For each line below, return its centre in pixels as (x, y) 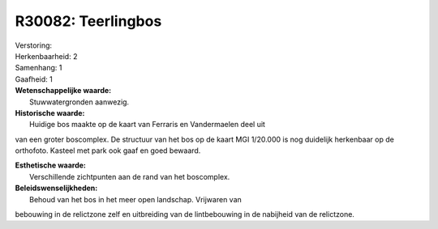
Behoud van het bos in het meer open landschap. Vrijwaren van (136, 199)
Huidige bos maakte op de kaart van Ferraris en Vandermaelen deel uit (147, 125)
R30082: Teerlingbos (88, 21)
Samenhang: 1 (39, 68)
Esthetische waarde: (51, 165)
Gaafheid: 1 (34, 79)
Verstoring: (34, 45)
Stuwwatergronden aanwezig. (79, 102)
